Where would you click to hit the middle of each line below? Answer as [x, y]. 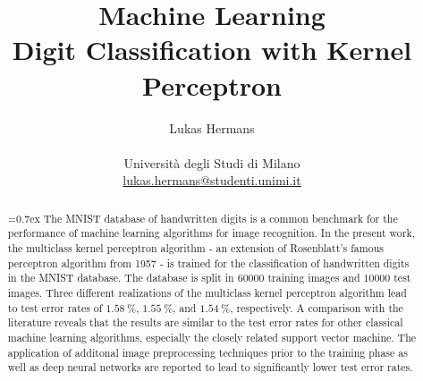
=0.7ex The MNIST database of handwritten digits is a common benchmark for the [203, 218]
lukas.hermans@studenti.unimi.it [212, 180]
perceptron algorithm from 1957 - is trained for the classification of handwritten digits [208, 262]
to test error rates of [55, 307]
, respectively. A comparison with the [317, 307]
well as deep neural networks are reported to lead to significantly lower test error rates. [210, 367]
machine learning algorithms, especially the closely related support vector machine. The [212, 337]
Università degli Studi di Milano [212, 162]
